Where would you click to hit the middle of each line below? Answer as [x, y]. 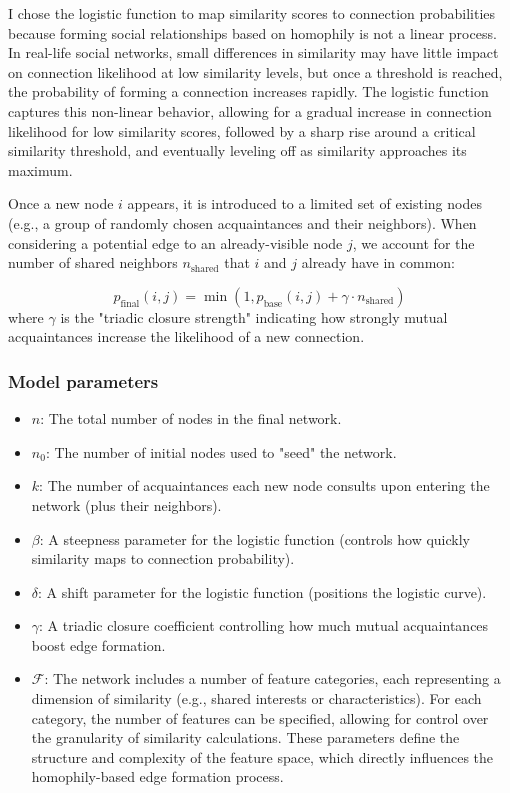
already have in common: [378, 262]
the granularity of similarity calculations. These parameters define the [245, 737]
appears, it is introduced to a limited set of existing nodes [304, 203]
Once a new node [61, 203]
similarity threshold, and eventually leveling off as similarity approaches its [237, 150]
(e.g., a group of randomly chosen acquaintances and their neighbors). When [242, 222]
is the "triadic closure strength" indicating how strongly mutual [254, 316]
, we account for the [413, 242]
